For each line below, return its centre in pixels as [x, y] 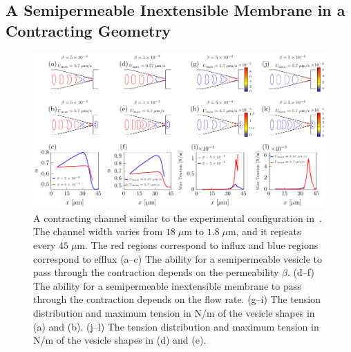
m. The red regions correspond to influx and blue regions [198, 245]
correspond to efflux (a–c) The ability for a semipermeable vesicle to [178, 258]
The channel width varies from [98, 231]
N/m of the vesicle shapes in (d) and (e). [120, 340]
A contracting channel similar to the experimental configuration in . [178, 217]
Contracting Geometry [88, 30]
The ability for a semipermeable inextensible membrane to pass [167, 285]
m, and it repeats [264, 231]
